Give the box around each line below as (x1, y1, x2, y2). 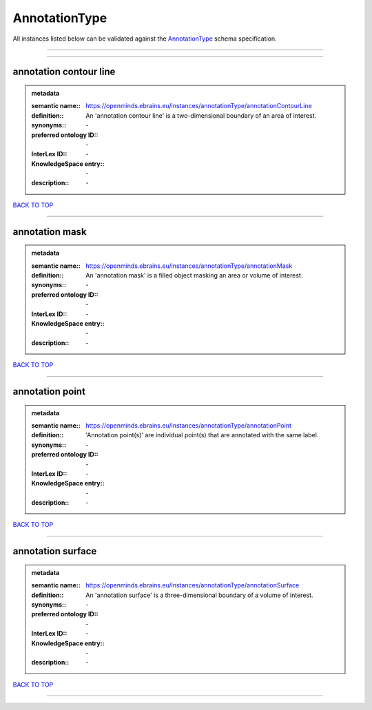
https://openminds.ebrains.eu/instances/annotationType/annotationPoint (85, 421, 292, 430)
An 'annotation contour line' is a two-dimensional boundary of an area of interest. (85, 111, 317, 120)
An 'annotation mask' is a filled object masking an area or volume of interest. (85, 271, 303, 280)
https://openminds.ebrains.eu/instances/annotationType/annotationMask (85, 262, 293, 270)
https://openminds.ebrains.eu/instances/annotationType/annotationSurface (85, 581, 300, 589)
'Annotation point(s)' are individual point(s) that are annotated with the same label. (85, 431, 319, 439)
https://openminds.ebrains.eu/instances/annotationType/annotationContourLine (85, 102, 313, 110)
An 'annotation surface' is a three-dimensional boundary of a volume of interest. (85, 591, 313, 599)
